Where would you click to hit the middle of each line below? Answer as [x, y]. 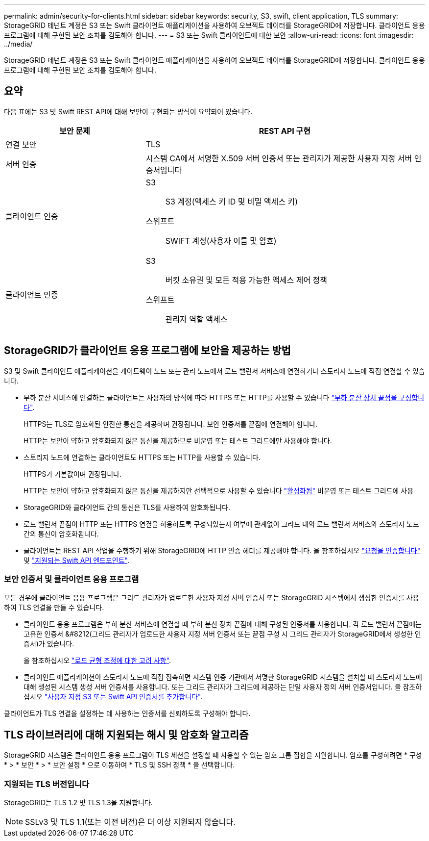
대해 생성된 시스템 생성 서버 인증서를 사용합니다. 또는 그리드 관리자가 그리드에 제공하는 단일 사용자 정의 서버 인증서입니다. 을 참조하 [223, 687]
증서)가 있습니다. [49, 644]
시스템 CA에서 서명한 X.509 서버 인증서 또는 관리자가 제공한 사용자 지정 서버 [279, 158]
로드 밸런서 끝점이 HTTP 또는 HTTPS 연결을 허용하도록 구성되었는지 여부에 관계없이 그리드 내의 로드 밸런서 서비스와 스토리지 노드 [221, 524]
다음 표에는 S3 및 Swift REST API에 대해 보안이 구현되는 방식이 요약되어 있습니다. [128, 111]
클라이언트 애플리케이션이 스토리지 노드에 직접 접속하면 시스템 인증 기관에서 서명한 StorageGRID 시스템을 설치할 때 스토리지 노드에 [223, 677]
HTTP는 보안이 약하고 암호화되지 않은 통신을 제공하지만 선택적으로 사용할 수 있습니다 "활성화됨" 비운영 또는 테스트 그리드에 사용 [219, 490]
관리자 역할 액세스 [196, 319]
